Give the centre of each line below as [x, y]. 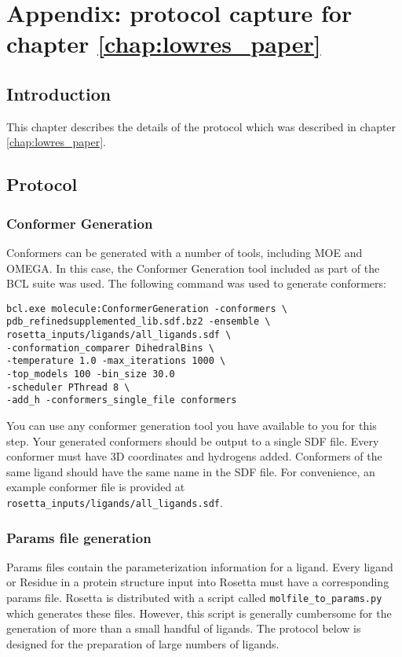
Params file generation [79, 537]
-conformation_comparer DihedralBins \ [110, 348]
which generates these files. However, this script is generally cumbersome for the [199, 613]
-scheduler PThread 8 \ [68, 387]
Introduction [59, 93]
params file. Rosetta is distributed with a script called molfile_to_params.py [194, 598]
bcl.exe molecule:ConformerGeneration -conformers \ [147, 308]
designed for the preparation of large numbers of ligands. [143, 643]
